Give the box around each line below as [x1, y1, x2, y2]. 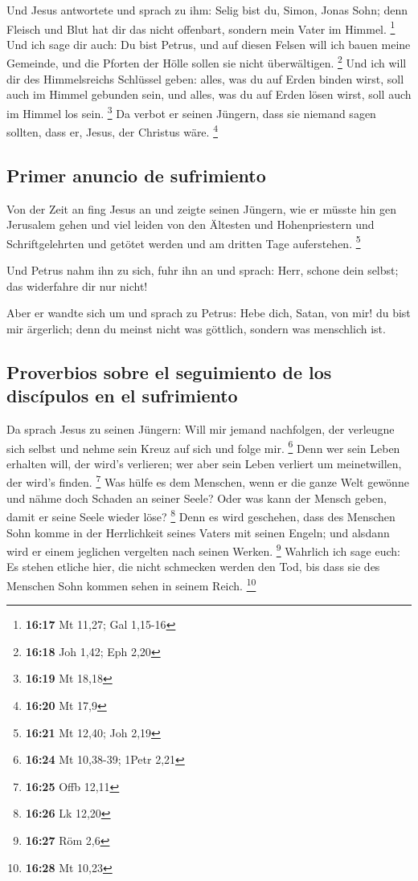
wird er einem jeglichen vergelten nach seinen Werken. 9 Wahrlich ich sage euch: [6, 540, 400, 559]
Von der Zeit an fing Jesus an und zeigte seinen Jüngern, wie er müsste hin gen [6, 200, 397, 217]
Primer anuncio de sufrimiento [6, 162, 266, 187]
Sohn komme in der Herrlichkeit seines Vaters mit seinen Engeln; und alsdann [6, 524, 390, 540]
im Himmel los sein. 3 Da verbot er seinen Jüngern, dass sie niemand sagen [6, 102, 376, 121]
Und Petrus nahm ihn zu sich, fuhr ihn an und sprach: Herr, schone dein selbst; [6, 262, 399, 279]
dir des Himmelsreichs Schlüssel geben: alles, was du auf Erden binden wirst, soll [6, 70, 404, 87]
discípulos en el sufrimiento [6, 383, 238, 408]
